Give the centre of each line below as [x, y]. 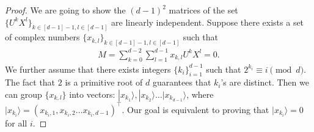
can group [24, 94]
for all [16, 123]
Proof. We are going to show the [65, 10]
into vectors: [92, 94]
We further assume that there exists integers [88, 69]
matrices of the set [203, 10]
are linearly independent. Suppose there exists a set [208, 22]
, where [200, 94]
